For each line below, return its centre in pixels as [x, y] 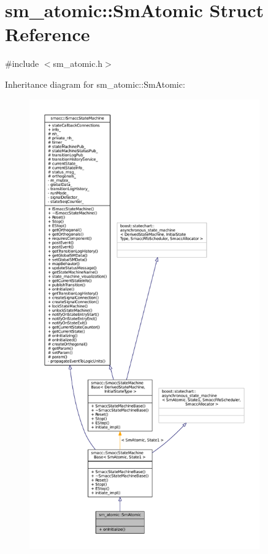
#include [22, 63]
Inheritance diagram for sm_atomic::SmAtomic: [95, 84]
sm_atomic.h [78, 63]
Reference [48, 34]
